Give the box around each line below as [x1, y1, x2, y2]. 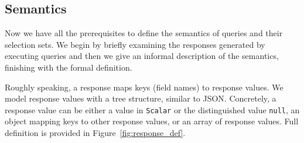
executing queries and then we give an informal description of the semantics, [5, 50, 279, 62]
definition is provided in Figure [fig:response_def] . [5, 127, 186, 139]
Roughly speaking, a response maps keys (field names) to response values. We [5, 81, 283, 93]
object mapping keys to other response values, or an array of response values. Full [5, 115, 299, 127]
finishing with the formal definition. [5, 61, 132, 73]
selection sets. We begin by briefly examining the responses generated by [5, 38, 265, 50]
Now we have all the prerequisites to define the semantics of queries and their [5, 27, 283, 39]
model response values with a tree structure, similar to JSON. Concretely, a [5, 92, 276, 104]
